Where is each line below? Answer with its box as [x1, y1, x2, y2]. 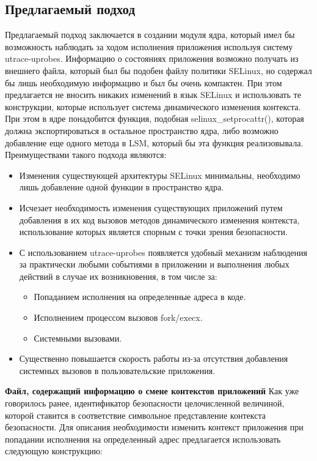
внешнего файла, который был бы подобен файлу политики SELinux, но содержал [5, 64, 312, 77]
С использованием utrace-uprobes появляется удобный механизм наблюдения [19, 245, 307, 258]
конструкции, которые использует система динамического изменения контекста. [5, 100, 301, 113]
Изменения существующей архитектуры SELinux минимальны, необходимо [19, 168, 301, 181]
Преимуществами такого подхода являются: [5, 148, 167, 161]
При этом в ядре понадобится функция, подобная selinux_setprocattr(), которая [5, 112, 304, 125]
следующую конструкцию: [5, 444, 103, 457]
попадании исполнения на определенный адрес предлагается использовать [5, 432, 281, 445]
